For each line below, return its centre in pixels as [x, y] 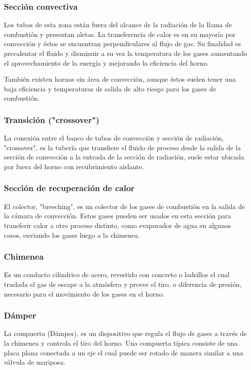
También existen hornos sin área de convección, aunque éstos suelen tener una [120, 79]
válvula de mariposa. [35, 362]
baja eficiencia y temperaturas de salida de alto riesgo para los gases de [110, 88]
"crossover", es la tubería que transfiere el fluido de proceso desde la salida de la [122, 147]
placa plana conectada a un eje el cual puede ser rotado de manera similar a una [124, 352]
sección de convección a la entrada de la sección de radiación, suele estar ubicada [124, 157]
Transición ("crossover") [52, 119]
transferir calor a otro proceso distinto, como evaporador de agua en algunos [117, 225]
